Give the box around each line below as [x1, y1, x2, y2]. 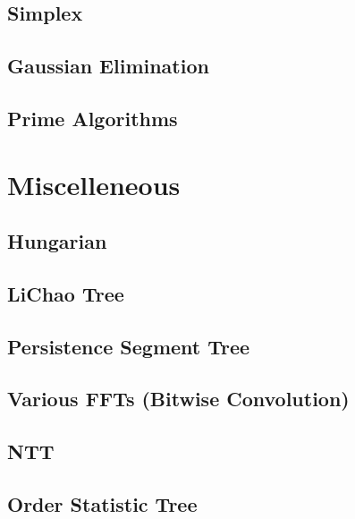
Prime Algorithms [7, 104, 178, 132]
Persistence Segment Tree [7, 332, 250, 360]
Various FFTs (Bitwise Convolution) [7, 385, 350, 413]
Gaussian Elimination [7, 52, 209, 80]
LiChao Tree [7, 279, 124, 307]
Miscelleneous [7, 166, 181, 202]
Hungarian [7, 227, 107, 255]
